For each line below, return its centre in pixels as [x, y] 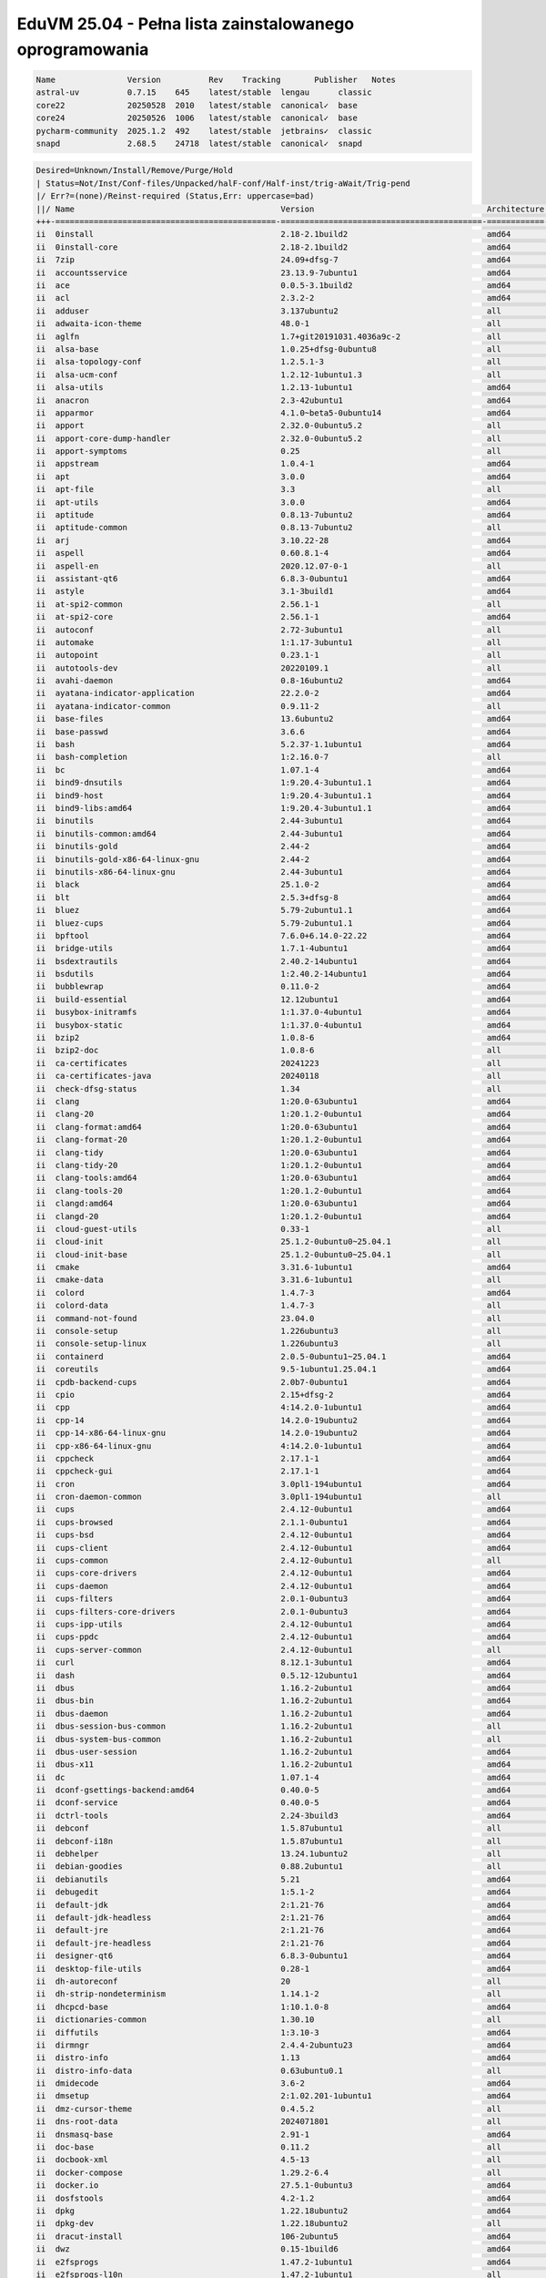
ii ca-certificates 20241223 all [269, 1063]
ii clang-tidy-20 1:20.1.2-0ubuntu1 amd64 [273, 1165]
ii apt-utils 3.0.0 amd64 [273, 502]
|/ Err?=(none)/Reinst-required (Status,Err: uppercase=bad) [175, 196]
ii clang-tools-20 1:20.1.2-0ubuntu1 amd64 [273, 1190]
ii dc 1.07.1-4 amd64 [273, 1777]
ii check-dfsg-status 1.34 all [269, 1088]
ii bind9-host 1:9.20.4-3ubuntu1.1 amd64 [273, 795]
